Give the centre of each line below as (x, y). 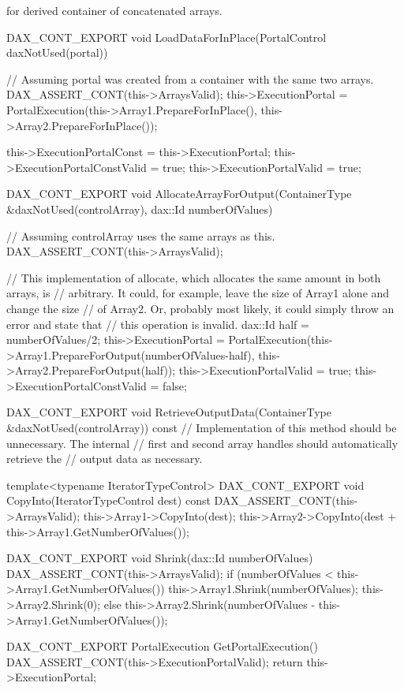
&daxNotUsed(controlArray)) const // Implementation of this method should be (202, 428)
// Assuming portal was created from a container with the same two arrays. (190, 78)
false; (175, 385)
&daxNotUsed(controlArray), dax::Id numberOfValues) (140, 209)
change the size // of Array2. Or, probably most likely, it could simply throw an (200, 308)
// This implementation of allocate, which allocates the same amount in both (194, 277)
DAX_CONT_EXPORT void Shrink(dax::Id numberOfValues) (160, 558)
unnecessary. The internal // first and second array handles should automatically (202, 443)
